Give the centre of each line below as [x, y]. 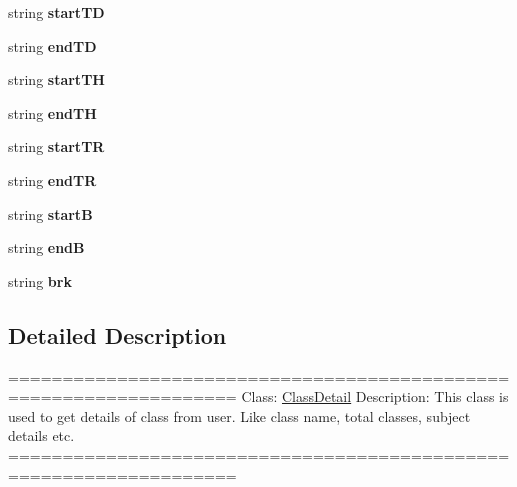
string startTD [56, 12]
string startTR [56, 146]
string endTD [52, 45]
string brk [40, 280]
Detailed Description [117, 334]
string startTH [56, 79]
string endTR [52, 179]
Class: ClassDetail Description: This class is [375, 396]
